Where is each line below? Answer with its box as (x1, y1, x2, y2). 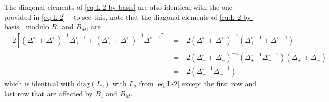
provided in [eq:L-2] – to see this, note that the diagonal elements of (4, 11, 217, 22)
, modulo (21, 21, 49, 32)
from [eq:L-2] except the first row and (139, 78, 257, 89)
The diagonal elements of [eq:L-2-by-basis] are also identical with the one (4, 2, 232, 12)
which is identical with (4, 78, 75, 89)
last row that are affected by (4, 88, 93, 98)
